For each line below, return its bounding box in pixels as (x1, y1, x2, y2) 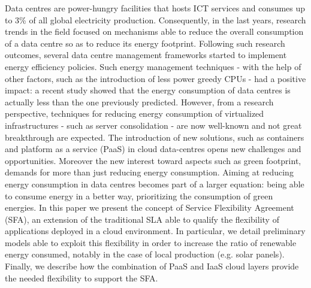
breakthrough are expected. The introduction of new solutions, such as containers (5, 131, 304, 143)
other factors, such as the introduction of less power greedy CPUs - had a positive (5, 72, 306, 84)
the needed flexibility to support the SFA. (5, 271, 158, 284)
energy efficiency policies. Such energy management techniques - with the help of (5, 60, 301, 72)
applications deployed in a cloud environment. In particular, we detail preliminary (5, 225, 306, 237)
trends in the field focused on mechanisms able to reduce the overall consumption (5, 25, 304, 38)
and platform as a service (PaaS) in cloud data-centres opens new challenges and (5, 143, 301, 155)
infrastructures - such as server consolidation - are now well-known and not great (5, 119, 302, 131)
